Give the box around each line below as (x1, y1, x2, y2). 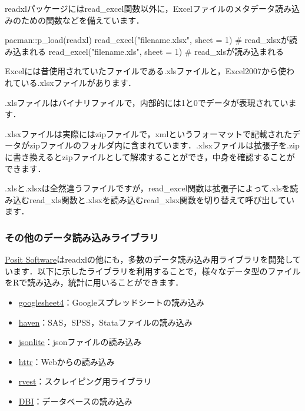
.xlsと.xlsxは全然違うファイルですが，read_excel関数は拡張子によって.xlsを (5, 182, 290, 194)
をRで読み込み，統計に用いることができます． (5, 276, 184, 289)
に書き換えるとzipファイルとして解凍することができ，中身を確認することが (5, 150, 295, 163)
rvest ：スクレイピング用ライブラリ (18, 375, 152, 387)
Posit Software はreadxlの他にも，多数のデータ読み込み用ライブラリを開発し (5, 253, 293, 266)
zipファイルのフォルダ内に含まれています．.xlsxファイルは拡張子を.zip (29, 139, 300, 151)
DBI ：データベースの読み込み (18, 395, 132, 407)
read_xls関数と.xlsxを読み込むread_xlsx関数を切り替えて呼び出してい (29, 193, 294, 206)
